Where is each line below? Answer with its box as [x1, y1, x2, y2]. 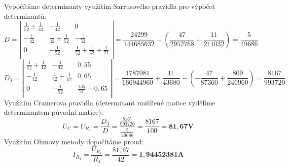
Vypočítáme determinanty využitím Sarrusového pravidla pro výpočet [4, 1, 215, 11]
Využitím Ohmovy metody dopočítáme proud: [4, 136, 144, 146]
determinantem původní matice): [4, 107, 103, 117]
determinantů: [4, 10, 47, 21]
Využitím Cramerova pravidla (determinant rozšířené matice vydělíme [4, 97, 216, 107]
